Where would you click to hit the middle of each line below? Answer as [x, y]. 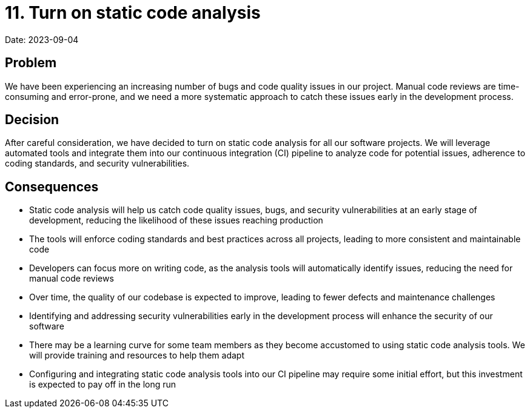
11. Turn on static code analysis [133, 13]
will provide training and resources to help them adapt [137, 355]
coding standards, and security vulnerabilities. [97, 164]
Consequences [52, 187]
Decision [32, 120]
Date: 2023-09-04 [42, 39]
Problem [31, 63]
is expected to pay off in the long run [103, 385]
